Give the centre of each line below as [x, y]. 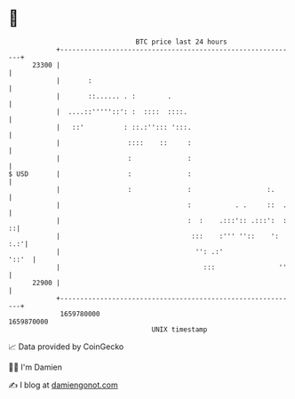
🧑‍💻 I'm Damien [36, 367]
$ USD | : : [100, 174]
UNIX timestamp [179, 329]
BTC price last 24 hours [181, 42]
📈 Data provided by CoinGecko [66, 347]
